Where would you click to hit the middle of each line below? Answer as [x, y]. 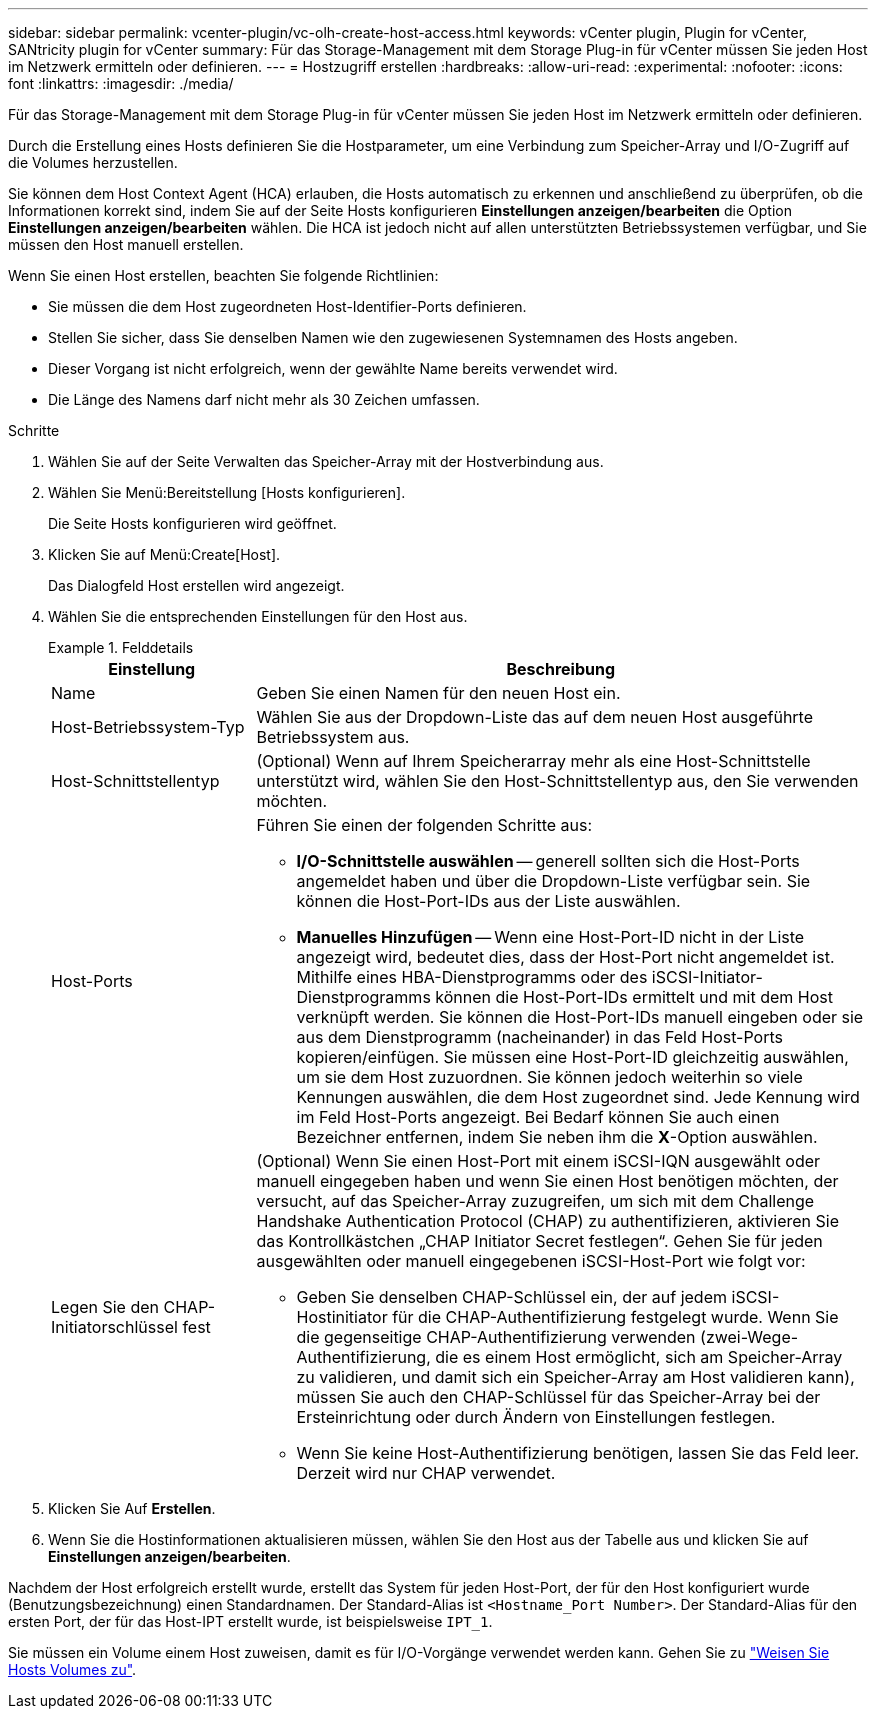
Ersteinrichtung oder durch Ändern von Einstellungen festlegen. [536, 1417]
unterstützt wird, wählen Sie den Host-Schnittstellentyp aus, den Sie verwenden [557, 781]
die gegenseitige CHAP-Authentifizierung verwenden [496, 1337]
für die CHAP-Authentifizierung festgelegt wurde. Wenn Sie [615, 1317]
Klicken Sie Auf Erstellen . [132, 1508]
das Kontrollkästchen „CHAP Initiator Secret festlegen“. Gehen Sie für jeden [539, 1241]
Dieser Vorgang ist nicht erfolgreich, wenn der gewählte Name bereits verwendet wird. [333, 368]
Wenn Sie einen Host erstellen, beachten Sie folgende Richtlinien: [223, 275]
